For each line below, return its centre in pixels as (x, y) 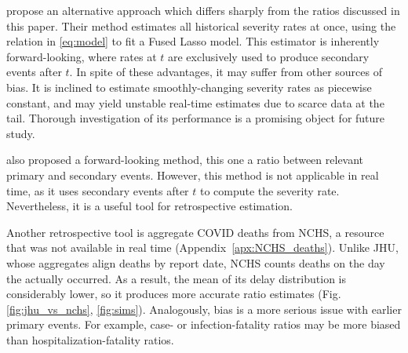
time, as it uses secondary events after (98, 190)
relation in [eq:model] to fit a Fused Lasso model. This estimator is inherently (193, 41)
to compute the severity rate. (270, 190)
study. (21, 133)
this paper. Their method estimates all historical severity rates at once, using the (201, 25)
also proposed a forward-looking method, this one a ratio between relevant (185, 160)
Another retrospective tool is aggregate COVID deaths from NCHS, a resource (195, 232)
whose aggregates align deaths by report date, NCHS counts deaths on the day (196, 262)
